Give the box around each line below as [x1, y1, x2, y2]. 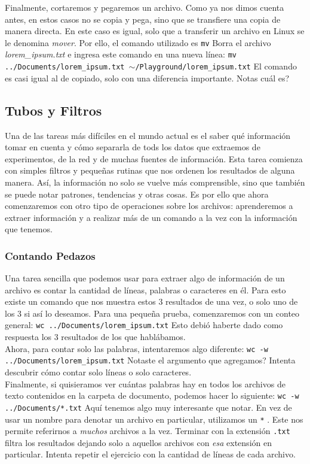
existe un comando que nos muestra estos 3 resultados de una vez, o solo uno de [5, 295, 298, 308]
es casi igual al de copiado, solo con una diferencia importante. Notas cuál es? [5, 71, 290, 84]
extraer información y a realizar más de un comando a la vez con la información [5, 211, 297, 223]
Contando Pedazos [5, 248, 96, 263]
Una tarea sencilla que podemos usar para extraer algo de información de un [5, 272, 285, 284]
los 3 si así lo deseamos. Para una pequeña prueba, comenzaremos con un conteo [5, 307, 300, 319]
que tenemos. [5, 223, 53, 235]
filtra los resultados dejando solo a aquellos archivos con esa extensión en [5, 436, 272, 448]
